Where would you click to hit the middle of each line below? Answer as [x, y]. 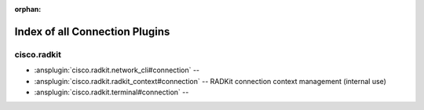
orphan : [28, 9]
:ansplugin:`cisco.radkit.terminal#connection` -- [111, 92]
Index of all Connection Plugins [92, 31]
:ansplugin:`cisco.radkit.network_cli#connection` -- [117, 70]
